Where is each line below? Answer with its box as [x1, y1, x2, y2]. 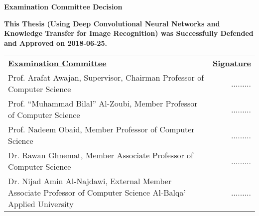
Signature [212, 57, 251, 69]
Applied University [8, 198, 74, 210]
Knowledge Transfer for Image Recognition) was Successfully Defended [4, 28, 254, 38]
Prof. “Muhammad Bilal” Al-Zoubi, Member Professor [8, 98, 198, 109]
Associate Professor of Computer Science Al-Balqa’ [8, 187, 186, 199]
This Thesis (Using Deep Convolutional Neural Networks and [4, 18, 220, 28]
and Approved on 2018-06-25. [4, 37, 108, 48]
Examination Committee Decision [4, 1, 123, 11]
